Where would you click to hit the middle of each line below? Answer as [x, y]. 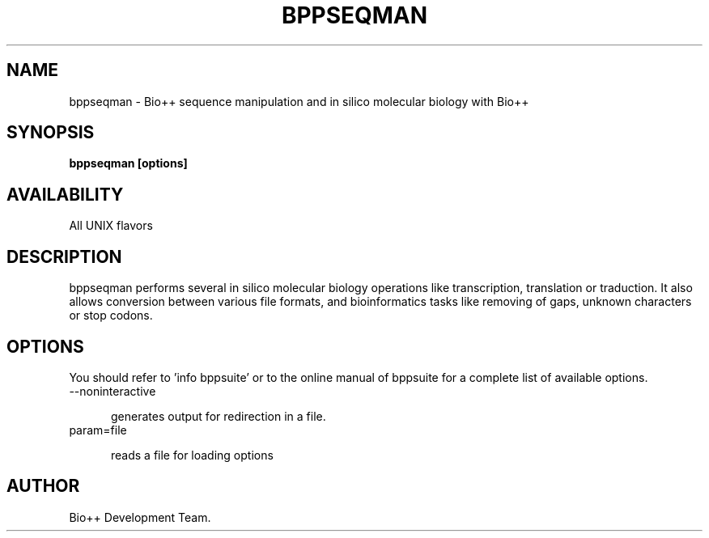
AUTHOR [43, 486]
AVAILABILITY [65, 194]
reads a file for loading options [192, 455]
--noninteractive [113, 391]
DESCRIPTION [64, 256]
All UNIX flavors [111, 226]
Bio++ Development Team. [140, 517]
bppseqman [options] [128, 163]
